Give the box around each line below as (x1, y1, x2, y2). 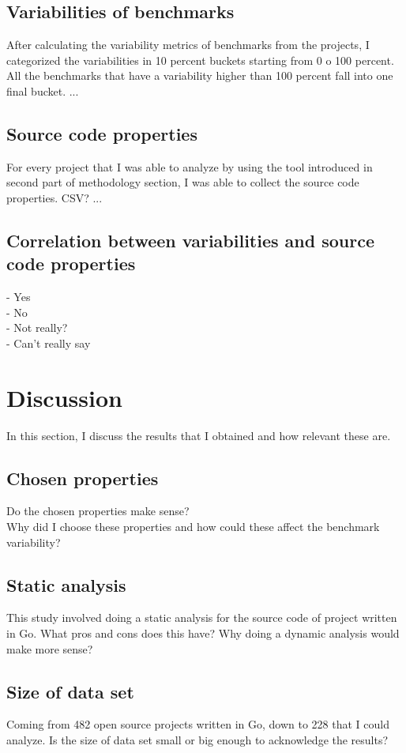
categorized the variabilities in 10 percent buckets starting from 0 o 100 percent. (6, 51, 394, 68)
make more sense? (6, 640, 93, 657)
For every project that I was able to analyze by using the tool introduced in (6, 158, 373, 175)
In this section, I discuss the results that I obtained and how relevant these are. (6, 427, 391, 443)
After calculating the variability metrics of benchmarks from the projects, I (6, 36, 370, 53)
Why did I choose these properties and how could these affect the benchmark (6, 518, 380, 535)
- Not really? (6, 319, 68, 336)
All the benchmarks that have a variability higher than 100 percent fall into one (6, 67, 393, 84)
